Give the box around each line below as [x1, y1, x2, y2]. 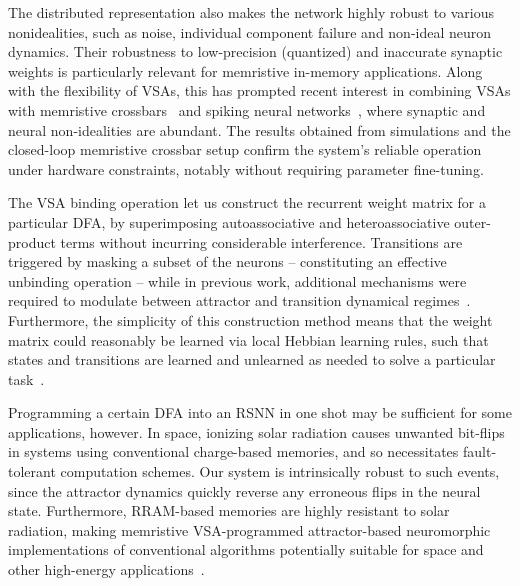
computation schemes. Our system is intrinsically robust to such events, [60, 461, 500, 482]
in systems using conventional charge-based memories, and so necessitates [8, 441, 459, 462]
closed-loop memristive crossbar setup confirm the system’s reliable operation [8, 139, 482, 160]
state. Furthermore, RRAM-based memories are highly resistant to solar [8, 500, 450, 521]
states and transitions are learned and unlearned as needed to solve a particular [8, 349, 496, 370]
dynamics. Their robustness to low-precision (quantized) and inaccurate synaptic [8, 41, 503, 62]
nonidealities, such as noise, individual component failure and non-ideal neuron [8, 21, 492, 42]
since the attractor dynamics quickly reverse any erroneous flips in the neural [8, 480, 481, 501]
